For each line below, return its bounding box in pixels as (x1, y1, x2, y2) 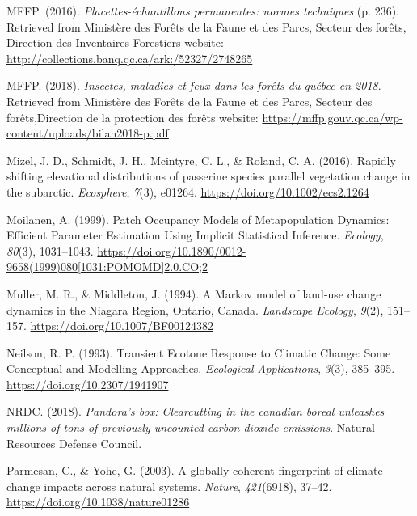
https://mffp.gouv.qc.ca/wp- (262, 108, 403, 125)
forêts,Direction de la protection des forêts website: (6, 108, 259, 125)
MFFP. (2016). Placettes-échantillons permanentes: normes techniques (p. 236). (6, 2, 399, 19)
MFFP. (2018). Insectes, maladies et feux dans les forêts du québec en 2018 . (6, 77, 381, 94)
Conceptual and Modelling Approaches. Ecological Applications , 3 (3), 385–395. (6, 360, 395, 377)
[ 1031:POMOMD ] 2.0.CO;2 (77, 258, 208, 275)
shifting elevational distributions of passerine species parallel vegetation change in (6, 167, 411, 184)
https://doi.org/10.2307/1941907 (6, 375, 169, 392)
